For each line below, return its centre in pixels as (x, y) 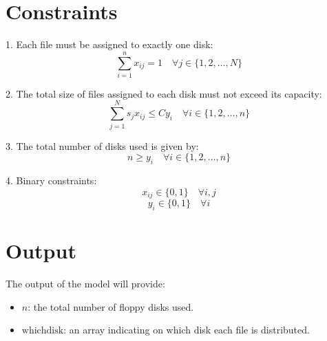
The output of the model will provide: (85, 283)
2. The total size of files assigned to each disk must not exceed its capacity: (164, 93)
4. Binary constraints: (51, 180)
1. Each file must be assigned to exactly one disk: (109, 44)
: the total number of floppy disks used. (111, 306)
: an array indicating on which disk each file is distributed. (187, 330)
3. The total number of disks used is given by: (102, 145)
